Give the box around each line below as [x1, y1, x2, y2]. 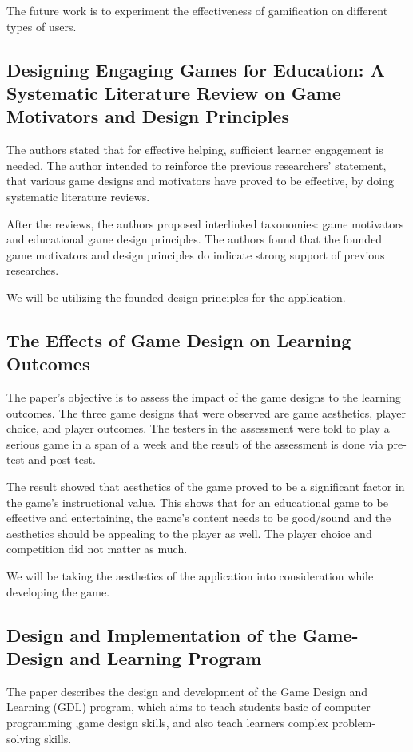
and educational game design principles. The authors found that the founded [6, 231, 383, 247]
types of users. [6, 18, 77, 34]
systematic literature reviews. [6, 188, 150, 204]
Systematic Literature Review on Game [6, 80, 341, 105]
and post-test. [28, 451, 96, 468]
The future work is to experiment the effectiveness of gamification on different [6, 2, 388, 18]
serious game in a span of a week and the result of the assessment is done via [6, 435, 384, 452]
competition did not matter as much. [6, 540, 188, 557]
